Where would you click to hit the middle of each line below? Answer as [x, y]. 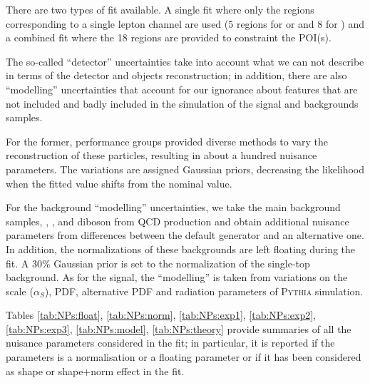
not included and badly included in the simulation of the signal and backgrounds [182, 103]
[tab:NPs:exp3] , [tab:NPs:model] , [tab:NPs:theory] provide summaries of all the [179, 328]
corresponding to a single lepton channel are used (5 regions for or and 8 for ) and [185, 23]
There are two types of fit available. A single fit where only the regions [160, 9]
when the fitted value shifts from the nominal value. [119, 183]
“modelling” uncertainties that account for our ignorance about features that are [182, 89]
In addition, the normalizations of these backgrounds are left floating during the [181, 249]
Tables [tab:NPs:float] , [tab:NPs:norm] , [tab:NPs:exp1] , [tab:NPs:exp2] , [161, 315]
